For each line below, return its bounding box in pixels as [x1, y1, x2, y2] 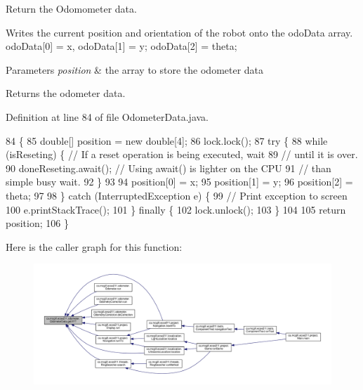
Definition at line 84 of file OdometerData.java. [6, 109, 209, 124]
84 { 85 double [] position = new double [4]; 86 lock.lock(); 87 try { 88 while [6, 133, 328, 148]
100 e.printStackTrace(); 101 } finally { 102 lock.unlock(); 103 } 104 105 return [6, 202, 346, 216]
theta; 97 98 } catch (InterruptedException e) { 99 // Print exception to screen [6, 188, 348, 202]
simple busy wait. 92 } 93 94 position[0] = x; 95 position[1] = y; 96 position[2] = [6, 174, 353, 189]
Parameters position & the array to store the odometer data [6, 62, 264, 77]
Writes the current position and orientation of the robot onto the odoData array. [6, 25, 353, 39]
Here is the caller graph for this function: [6, 239, 183, 254]
